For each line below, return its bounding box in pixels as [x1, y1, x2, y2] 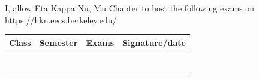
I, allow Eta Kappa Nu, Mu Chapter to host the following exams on [5, 2, 255, 14]
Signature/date [122, 36, 186, 48]
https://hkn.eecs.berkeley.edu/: [5, 13, 119, 26]
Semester [39, 36, 78, 48]
